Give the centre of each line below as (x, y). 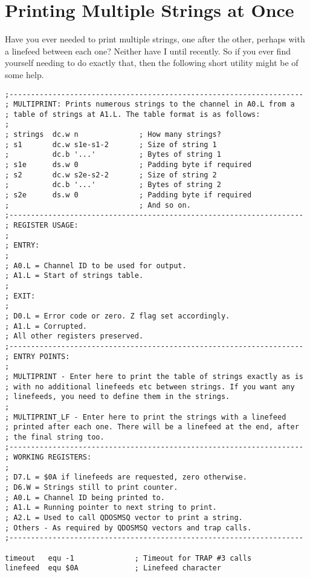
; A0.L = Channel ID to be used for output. (96, 265)
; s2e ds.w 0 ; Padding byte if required (128, 195)
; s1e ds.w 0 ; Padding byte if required (128, 165)
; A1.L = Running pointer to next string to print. (111, 508)
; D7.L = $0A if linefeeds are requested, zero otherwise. (126, 477)
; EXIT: (20, 296)
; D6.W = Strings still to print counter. (92, 488)
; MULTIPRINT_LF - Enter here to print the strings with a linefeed (146, 417)
